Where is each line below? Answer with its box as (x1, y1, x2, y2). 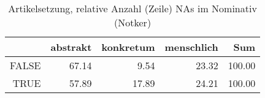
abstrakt (50, 40, 92, 54)
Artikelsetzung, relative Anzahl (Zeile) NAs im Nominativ (8, 1, 257, 15)
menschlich (164, 40, 218, 54)
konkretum (101, 40, 155, 54)
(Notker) (114, 15, 152, 29)
